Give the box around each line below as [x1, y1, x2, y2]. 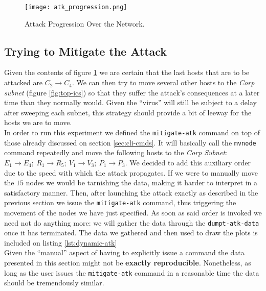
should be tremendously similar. [4, 277, 104, 288]
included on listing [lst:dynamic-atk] [4, 237, 117, 248]
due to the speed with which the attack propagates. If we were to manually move [4, 167, 258, 178]
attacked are [4, 77, 43, 88]
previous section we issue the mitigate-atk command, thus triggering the [4, 197, 236, 208]
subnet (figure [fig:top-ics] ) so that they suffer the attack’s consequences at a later [4, 87, 260, 98]
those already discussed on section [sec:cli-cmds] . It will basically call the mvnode [4, 137, 256, 148]
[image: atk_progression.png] [25, 4, 127, 11]
